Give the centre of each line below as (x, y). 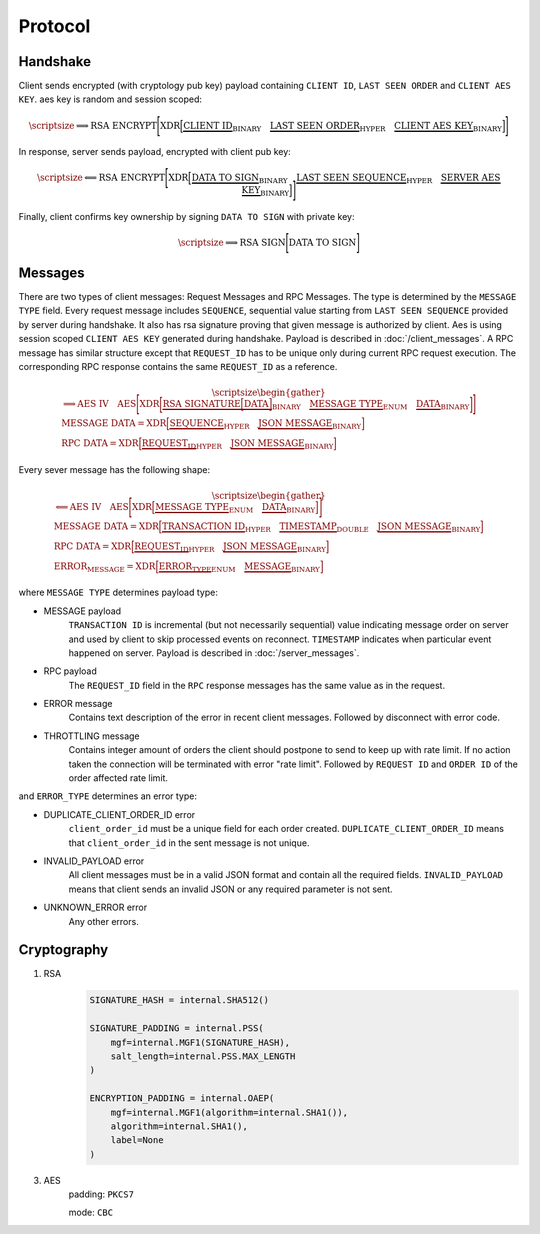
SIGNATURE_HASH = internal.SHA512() (179, 1000)
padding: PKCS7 (101, 1194)
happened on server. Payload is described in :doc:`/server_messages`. (214, 652)
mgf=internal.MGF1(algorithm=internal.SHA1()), (229, 1112)
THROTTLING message (91, 736)
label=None (137, 1140)
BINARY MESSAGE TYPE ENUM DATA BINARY (370, 405)
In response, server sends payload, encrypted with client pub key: (155, 152)
